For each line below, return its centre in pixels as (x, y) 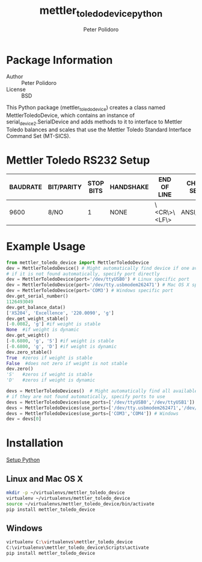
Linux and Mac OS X (44, 479)
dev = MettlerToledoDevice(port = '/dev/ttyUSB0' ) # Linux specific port (98, 279)
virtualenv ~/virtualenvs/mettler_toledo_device (68, 498)
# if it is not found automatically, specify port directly (83, 274)
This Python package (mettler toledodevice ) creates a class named (86, 108)
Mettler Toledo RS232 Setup (78, 161)
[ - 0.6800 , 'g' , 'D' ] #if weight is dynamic (62, 346)
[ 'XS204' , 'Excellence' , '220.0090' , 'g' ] (60, 313)
